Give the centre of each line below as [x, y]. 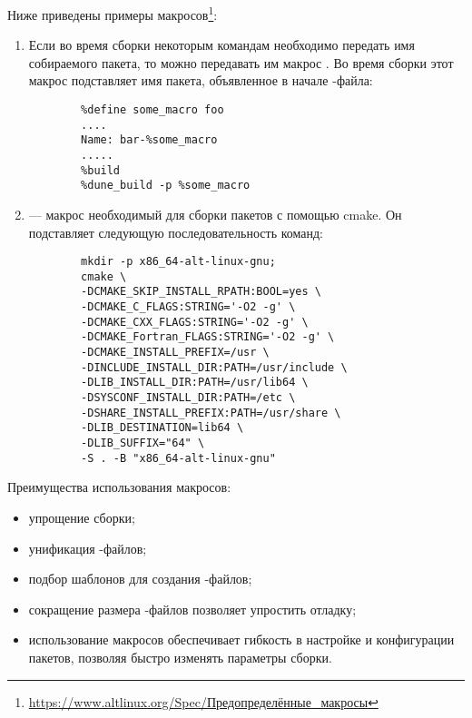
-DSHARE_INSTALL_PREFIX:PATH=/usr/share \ [211, 413]
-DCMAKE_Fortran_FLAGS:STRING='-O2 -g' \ [208, 337]
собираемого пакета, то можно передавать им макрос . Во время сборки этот [241, 62]
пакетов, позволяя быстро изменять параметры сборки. [180, 657]
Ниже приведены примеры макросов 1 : [113, 13]
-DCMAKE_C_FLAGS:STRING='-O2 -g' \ [188, 307]
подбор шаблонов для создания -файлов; [140, 579]
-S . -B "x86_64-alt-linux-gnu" [178, 458]
